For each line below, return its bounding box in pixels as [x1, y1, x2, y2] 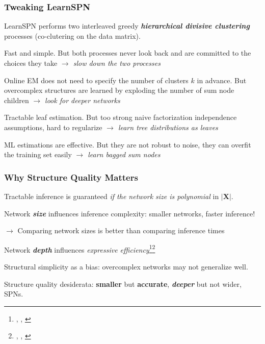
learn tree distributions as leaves [118, 121, 218, 132]
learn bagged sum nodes [88, 149, 161, 160]
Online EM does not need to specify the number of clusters [4, 75, 189, 85]
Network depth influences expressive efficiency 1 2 [4, 242, 155, 255]
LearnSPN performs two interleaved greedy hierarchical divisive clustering [4, 20, 250, 31]
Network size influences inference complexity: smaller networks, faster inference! [4, 208, 255, 218]
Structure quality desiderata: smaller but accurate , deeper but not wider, [4, 278, 242, 289]
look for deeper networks [45, 94, 120, 105]
